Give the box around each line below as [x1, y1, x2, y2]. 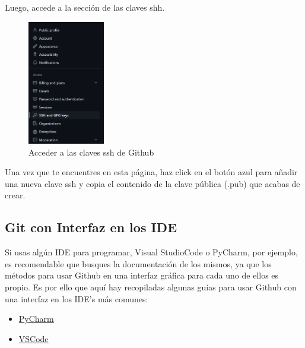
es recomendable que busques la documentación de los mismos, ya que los [5, 257, 272, 270]
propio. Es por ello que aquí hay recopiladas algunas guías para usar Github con [5, 280, 297, 293]
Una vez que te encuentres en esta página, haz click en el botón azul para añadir [5, 166, 298, 178]
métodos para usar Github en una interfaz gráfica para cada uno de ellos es [5, 269, 279, 281]
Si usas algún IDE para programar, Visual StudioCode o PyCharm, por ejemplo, [5, 246, 298, 258]
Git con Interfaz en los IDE [5, 218, 177, 236]
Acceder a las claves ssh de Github [28, 145, 154, 158]
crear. [5, 189, 26, 201]
